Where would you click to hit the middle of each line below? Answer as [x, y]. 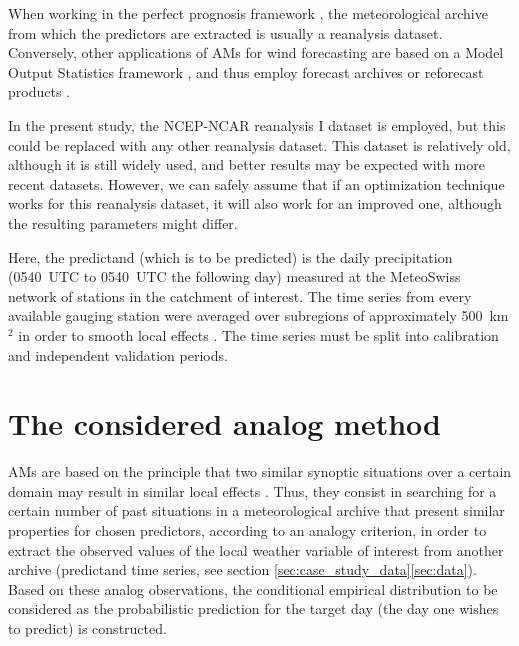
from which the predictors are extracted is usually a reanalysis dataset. [225, 32]
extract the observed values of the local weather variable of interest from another [256, 549]
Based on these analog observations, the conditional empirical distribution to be [253, 588]
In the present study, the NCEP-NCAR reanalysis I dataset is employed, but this [257, 124]
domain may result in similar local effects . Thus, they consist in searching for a [252, 490]
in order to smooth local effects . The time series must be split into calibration [258, 334]
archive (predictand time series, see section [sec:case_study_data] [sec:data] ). [242, 569]
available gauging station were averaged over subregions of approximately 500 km [258, 315]
